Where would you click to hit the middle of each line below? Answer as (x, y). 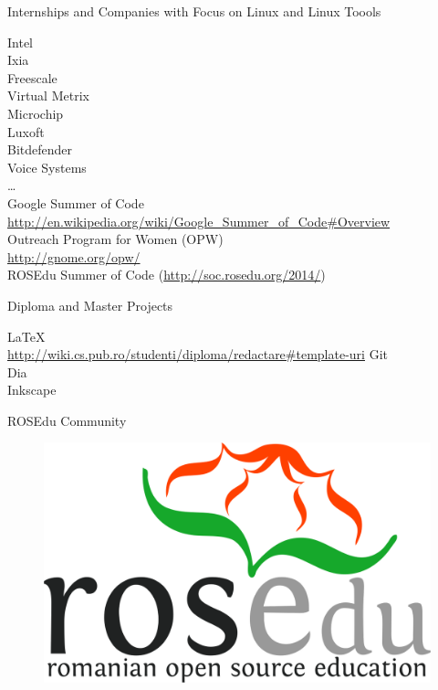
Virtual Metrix (48, 96)
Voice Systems (47, 167)
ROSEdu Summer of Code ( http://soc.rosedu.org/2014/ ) (167, 275)
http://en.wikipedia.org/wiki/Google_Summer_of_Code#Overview (199, 221)
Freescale (32, 77)
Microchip (36, 113)
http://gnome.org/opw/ (74, 256)
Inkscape (32, 390)
